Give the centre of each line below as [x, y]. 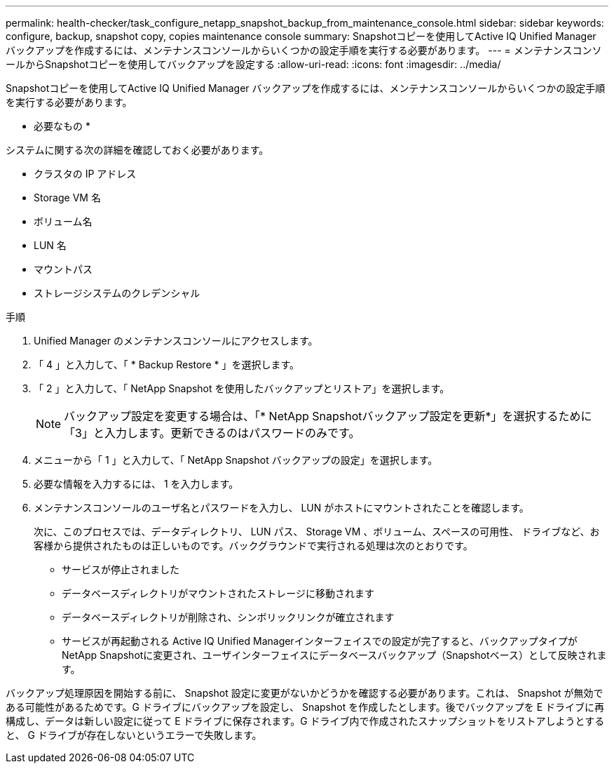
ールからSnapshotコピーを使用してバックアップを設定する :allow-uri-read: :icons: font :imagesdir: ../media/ [253, 64]
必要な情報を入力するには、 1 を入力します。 [136, 484]
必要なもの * [62, 126]
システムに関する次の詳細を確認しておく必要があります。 [137, 150]
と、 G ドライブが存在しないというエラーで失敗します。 [134, 735]
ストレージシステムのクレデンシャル [117, 293]
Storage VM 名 [67, 198]
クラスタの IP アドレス [85, 174]
